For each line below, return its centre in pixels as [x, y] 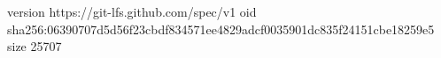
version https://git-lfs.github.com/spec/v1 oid [132, 11]
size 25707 [35, 46]
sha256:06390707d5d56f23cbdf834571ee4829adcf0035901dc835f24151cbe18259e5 [221, 29]
